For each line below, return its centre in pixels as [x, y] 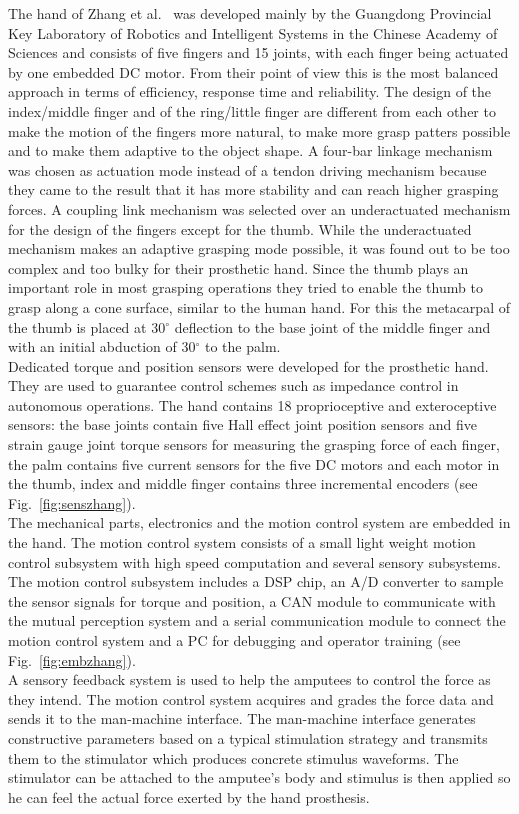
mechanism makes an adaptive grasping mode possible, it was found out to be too [259, 248]
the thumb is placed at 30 [87, 326]
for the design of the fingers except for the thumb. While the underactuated [240, 228]
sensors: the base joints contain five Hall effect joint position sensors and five [242, 424]
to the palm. [242, 346]
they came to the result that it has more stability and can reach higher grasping [253, 189]
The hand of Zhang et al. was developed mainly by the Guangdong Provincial [250, 13]
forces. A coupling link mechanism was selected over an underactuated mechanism [259, 208]
